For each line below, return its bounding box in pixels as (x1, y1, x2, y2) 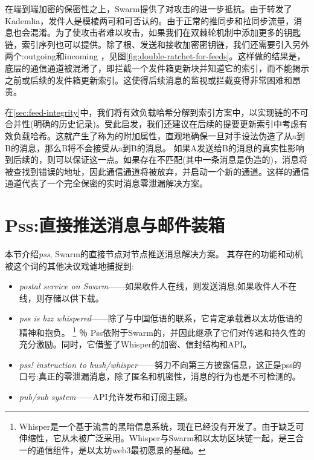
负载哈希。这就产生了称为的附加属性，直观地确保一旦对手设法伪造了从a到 (13, 129, 305, 142)
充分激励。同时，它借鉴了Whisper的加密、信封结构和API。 (19, 338, 252, 350)
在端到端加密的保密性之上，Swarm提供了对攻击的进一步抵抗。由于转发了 (5, 2, 292, 15)
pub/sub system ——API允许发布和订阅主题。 (19, 390, 193, 403)
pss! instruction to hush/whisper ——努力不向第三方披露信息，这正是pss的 (19, 358, 301, 370)
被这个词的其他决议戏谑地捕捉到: (5, 259, 134, 272)
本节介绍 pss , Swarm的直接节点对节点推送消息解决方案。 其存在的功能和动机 (5, 248, 303, 260)
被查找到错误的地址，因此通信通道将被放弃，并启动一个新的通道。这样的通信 (5, 165, 309, 177)
